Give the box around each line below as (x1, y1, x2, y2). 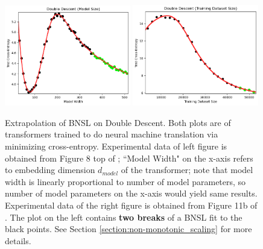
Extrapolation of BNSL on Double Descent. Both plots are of (5, 116, 231, 128)
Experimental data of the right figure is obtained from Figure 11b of (5, 198, 258, 211)
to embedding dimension (5, 163, 95, 176)
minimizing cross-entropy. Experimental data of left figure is (5, 139, 227, 152)
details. (5, 234, 31, 247)
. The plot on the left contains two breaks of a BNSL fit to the (5, 210, 242, 223)
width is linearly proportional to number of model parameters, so (5, 175, 246, 188)
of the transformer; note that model (121, 163, 253, 176)
